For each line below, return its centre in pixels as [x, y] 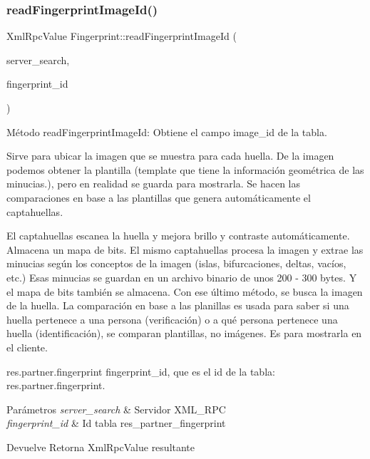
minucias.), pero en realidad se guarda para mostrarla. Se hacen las [153, 184]
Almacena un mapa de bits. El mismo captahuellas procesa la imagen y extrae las [185, 249]
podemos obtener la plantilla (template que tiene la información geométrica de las [185, 169]
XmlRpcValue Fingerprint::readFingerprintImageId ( [122, 36]
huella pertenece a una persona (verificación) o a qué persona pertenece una [172, 319]
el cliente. [27, 347]
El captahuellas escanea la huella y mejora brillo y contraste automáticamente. [178, 236]
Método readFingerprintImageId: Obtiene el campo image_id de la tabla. [167, 131]
